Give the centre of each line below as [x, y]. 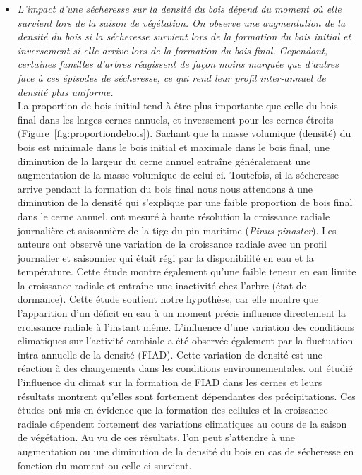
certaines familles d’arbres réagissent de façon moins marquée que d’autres [178, 64]
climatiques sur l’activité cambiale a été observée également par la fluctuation [185, 341]
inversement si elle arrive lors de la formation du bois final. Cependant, [173, 50]
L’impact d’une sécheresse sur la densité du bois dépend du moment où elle [179, 8]
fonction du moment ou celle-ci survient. [104, 465]
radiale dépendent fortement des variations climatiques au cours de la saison [182, 423]
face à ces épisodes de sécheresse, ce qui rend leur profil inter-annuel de [171, 77]
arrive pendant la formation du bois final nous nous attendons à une [165, 188]
